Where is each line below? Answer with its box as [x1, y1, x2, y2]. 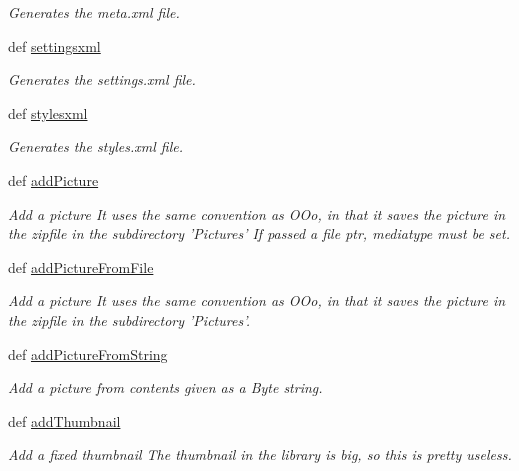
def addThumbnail [8, 410, 121, 431]
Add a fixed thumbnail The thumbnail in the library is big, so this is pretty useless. [8, 444, 512, 465]
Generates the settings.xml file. [8, 69, 196, 90]
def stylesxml [8, 102, 88, 123]
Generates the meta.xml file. [8, 2, 180, 22]
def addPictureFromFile [8, 256, 154, 277]
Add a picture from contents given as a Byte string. [8, 377, 323, 398]
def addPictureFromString [8, 343, 168, 364]
